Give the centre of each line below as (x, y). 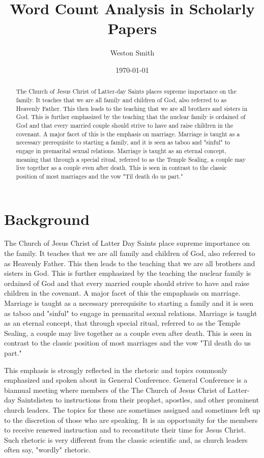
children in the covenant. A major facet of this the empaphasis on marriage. (122, 293)
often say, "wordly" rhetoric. (48, 450)
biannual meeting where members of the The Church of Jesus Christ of (115, 390)
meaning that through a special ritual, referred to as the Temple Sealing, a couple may (131, 159)
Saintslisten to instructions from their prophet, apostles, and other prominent (138, 400)
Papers (132, 28)
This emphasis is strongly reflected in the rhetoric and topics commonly (116, 370)
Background (47, 219)
